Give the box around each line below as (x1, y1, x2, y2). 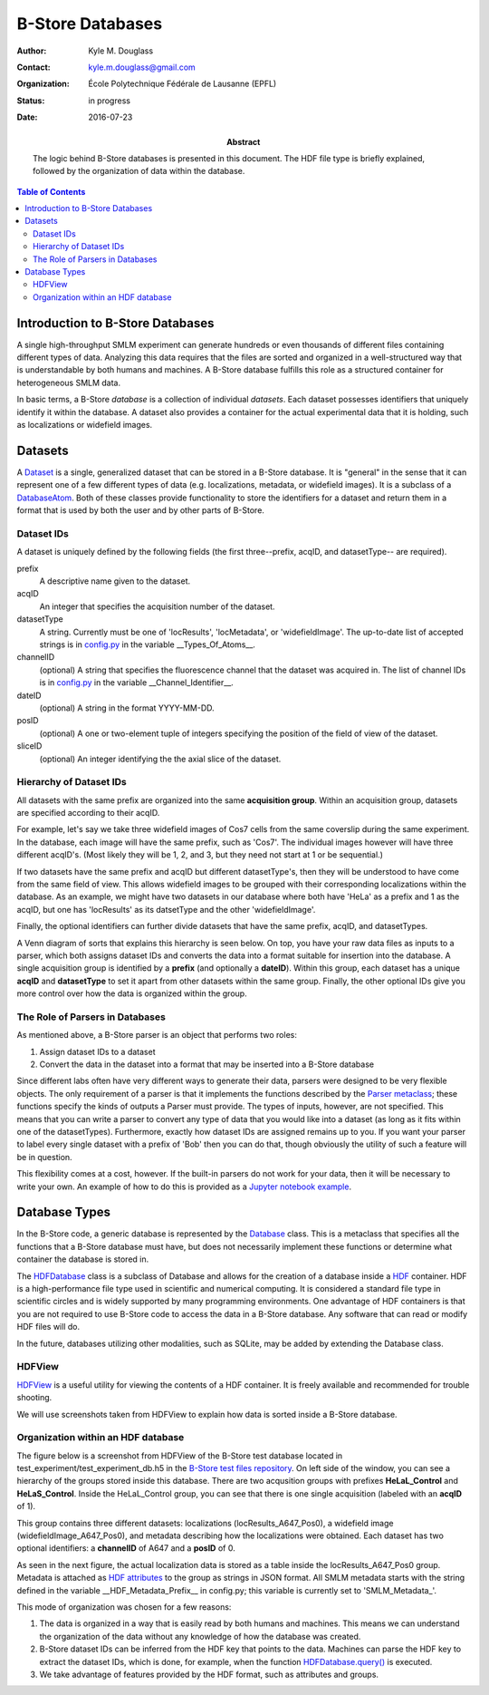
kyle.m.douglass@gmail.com (88, 62, 197, 73)
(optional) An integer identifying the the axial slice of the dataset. (39, 753, 282, 764)
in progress (88, 95, 131, 106)
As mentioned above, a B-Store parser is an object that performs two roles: (16, 1030, 298, 1041)
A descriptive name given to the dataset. (39, 576, 191, 586)
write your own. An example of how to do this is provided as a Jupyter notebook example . (16, 1181, 352, 1192)
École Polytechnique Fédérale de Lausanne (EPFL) (88, 78, 277, 90)
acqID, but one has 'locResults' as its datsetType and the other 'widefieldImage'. (16, 904, 316, 915)
